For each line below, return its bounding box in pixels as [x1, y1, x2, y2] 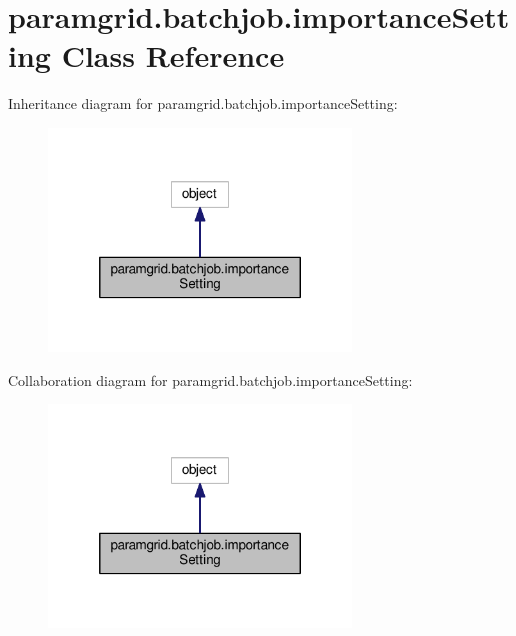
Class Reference [61, 35, 285, 76]
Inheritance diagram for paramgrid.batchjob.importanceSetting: [8, 93, 398, 114]
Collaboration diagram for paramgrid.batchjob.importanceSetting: [8, 369, 413, 390]
